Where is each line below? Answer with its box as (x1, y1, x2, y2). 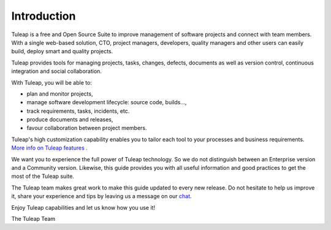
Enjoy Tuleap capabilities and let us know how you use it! (11, 204, 156, 211)
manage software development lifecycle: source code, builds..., (26, 99, 187, 106)
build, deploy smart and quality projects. (11, 48, 113, 55)
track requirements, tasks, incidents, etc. (26, 107, 130, 115)
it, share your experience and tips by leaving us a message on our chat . (11, 193, 192, 200)
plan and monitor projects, (26, 90, 93, 98)
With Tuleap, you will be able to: (11, 79, 92, 86)
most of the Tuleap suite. (11, 172, 75, 180)
